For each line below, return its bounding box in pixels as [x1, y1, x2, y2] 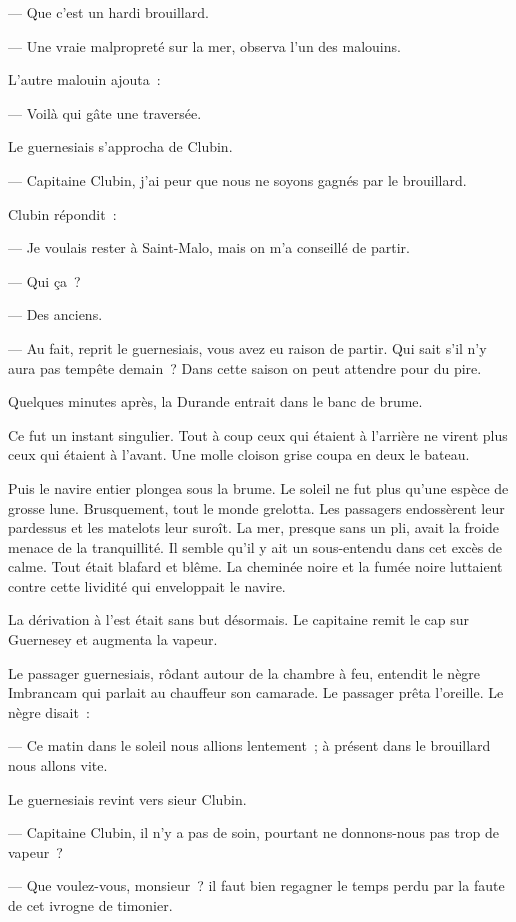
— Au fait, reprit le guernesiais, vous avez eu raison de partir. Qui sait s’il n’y [8, 337, 487, 358]
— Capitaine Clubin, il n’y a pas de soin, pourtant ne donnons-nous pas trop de [8, 822, 499, 843]
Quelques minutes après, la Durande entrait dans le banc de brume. [8, 391, 423, 412]
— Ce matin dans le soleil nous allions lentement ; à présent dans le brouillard [8, 735, 491, 756]
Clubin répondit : [8, 203, 117, 224]
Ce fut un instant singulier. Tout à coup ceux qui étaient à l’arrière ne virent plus [8, 424, 508, 445]
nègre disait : [8, 701, 90, 722]
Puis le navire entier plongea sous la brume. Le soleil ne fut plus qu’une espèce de [8, 477, 509, 498]
